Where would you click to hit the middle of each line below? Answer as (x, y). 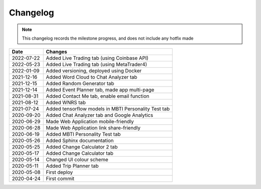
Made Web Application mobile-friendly (90, 122)
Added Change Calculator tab (80, 153)
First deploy (59, 173)
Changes (57, 52)
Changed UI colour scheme (77, 160)
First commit (60, 179)
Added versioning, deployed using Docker (94, 71)
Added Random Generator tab (80, 84)
